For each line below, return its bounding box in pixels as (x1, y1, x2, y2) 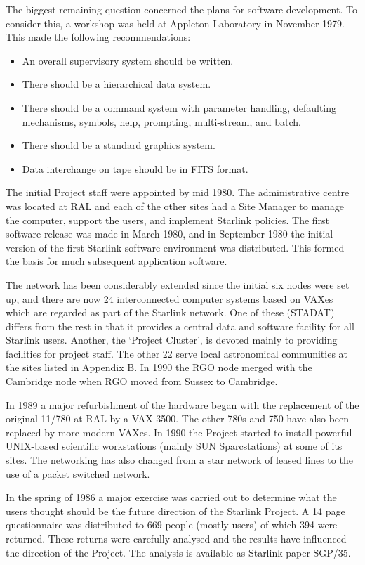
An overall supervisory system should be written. (22, 53, 234, 67)
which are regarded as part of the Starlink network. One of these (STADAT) (6, 305, 335, 320)
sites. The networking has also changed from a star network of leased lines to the (6, 453, 353, 467)
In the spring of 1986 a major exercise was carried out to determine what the (6, 490, 337, 505)
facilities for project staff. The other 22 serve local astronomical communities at (6, 346, 348, 361)
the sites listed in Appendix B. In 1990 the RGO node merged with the (6, 360, 312, 375)
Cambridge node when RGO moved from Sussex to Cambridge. (6, 374, 278, 389)
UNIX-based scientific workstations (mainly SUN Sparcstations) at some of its (6, 439, 343, 453)
